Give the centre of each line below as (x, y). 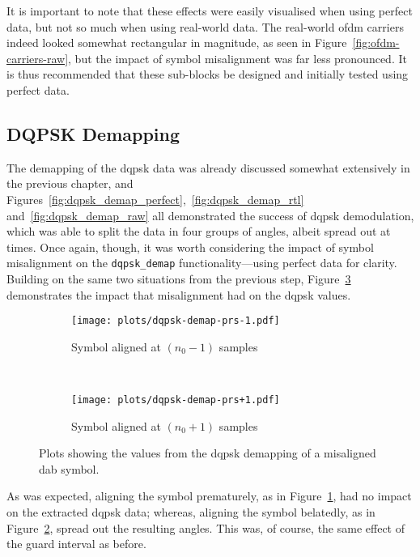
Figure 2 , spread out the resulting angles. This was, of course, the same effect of (206, 527)
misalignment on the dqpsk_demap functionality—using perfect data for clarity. (202, 263)
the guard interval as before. (76, 544)
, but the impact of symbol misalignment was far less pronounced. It (238, 58)
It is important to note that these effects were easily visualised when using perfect (210, 11)
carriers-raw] (38, 58)
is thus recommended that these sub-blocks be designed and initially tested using (208, 74)
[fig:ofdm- (376, 43)
